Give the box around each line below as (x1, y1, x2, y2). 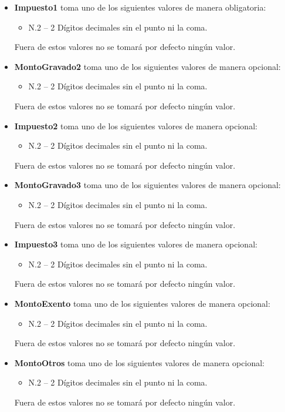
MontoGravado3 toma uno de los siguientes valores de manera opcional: (14, 179, 281, 191)
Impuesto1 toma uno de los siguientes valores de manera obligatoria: (14, 1, 266, 13)
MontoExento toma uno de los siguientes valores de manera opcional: (14, 297, 270, 309)
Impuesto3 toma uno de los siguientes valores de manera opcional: (14, 238, 257, 250)
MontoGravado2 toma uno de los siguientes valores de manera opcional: (14, 60, 281, 72)
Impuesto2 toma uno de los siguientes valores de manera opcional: (14, 119, 257, 132)
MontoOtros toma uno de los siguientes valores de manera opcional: (14, 356, 264, 369)
